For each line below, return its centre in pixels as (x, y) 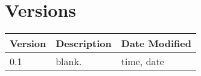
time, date (142, 62)
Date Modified (156, 43)
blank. (69, 62)
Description (84, 43)
